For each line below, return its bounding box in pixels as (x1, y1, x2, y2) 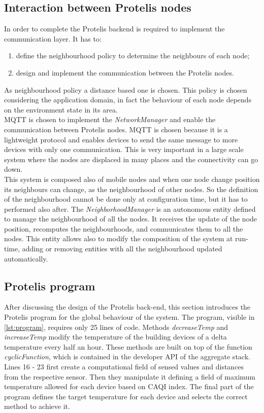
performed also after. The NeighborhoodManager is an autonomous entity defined (4, 203, 256, 214)
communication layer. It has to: (4, 33, 102, 44)
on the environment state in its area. (4, 104, 118, 115)
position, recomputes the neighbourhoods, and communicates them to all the (4, 223, 243, 234)
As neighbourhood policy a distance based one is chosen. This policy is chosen (4, 84, 247, 95)
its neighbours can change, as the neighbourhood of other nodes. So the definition (4, 183, 258, 194)
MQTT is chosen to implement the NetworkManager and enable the (4, 114, 216, 125)
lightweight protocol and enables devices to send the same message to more (4, 134, 238, 144)
